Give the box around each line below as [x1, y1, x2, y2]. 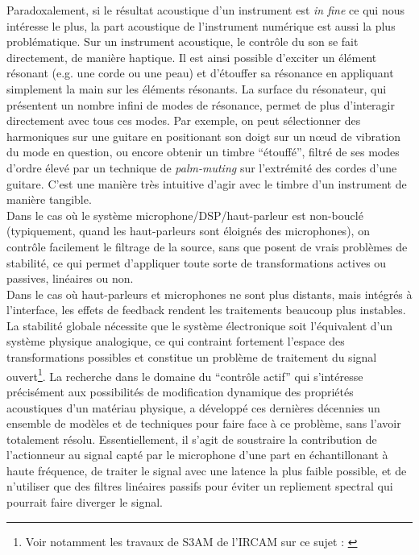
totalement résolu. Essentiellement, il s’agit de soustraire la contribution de [6, 430, 377, 447]
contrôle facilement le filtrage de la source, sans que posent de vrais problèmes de [6, 238, 408, 255]
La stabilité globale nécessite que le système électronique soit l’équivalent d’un [6, 317, 392, 333]
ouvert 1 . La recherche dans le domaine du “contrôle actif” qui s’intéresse [6, 365, 363, 384]
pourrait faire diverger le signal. [6, 494, 163, 511]
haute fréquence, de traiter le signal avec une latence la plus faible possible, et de [6, 462, 407, 478]
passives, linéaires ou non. [6, 270, 134, 287]
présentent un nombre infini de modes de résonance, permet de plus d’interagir [6, 96, 395, 113]
